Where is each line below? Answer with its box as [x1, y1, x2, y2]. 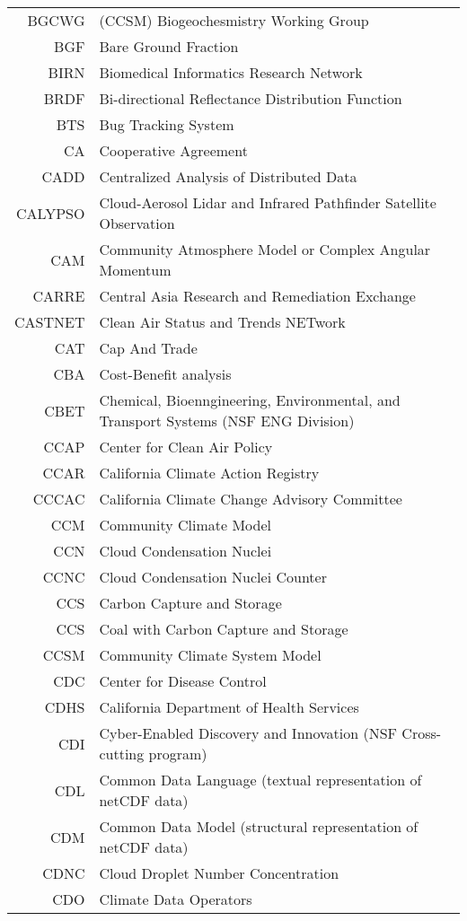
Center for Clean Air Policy [99, 436, 273, 457]
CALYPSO [15, 202, 85, 224]
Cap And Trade [99, 338, 198, 358]
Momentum [99, 259, 172, 280]
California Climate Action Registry [99, 462, 320, 483]
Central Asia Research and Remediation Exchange [99, 285, 416, 306]
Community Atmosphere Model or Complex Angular [99, 239, 431, 259]
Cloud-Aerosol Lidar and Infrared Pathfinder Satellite [99, 192, 436, 213]
